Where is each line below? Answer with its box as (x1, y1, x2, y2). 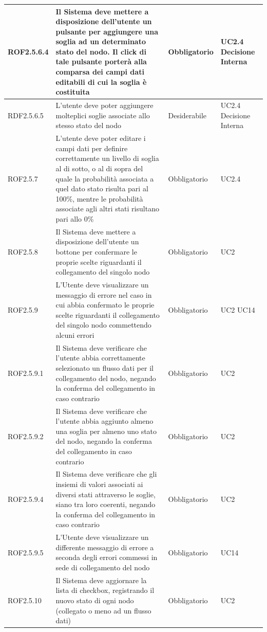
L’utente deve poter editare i (55, 133, 146, 143)
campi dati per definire (55, 142, 128, 153)
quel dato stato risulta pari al (55, 183, 148, 194)
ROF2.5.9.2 (8, 430, 44, 441)
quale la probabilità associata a (55, 173, 154, 184)
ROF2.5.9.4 (8, 494, 44, 504)
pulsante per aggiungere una (55, 26, 159, 37)
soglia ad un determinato (55, 36, 146, 47)
